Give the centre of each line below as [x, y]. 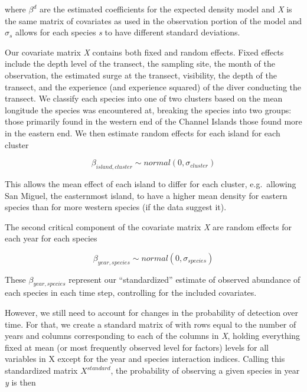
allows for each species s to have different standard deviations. [128, 32]
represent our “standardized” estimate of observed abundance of [184, 279]
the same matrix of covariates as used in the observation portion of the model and [153, 20]
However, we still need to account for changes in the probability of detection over [151, 313]
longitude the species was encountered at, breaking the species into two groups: [148, 110]
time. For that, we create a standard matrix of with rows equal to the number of [151, 324]
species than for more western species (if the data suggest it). [116, 207]
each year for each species [51, 238]
